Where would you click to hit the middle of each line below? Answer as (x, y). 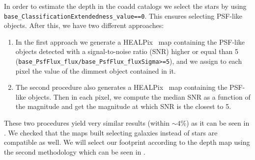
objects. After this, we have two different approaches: (84, 25)
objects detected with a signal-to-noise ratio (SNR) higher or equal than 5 (127, 51)
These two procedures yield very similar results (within (87, 123)
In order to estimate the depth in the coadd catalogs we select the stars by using (125, 6)
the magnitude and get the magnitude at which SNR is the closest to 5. (123, 106)
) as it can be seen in (218, 123)
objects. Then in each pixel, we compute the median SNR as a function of (139, 96)
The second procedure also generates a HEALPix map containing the (121, 87)
